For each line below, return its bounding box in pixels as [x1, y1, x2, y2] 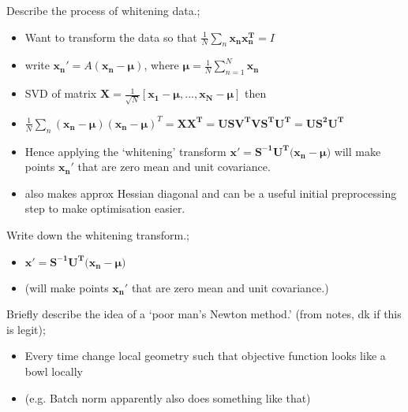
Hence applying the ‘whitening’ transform [24, 143, 226, 159]
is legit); [6, 321, 46, 337]
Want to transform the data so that [24, 28, 197, 45]
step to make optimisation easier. [24, 200, 185, 217]
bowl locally [24, 363, 83, 380]
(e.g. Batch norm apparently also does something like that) [24, 389, 311, 406]
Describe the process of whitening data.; [6, 2, 200, 18]
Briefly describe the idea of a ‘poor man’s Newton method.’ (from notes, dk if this [6, 306, 402, 322]
